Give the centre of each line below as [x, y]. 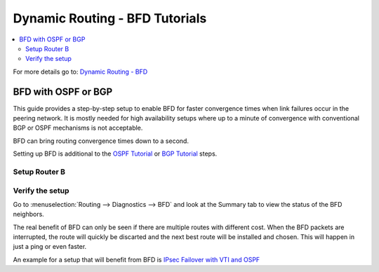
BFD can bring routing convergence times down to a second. [101, 141]
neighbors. [29, 215]
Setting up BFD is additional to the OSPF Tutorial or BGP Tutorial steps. [115, 154]
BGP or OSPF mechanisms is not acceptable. [78, 128]
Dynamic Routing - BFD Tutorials [110, 18]
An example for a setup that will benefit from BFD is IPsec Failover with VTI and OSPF [137, 259]
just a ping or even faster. [50, 247]
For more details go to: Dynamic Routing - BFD [80, 72]
